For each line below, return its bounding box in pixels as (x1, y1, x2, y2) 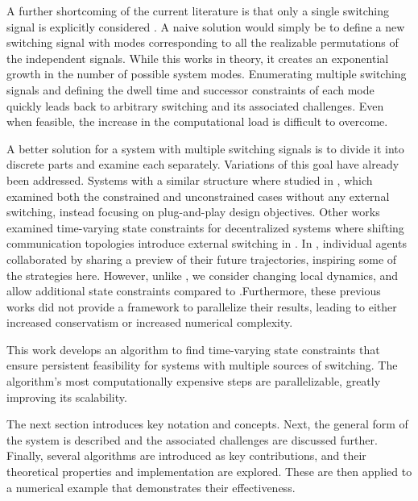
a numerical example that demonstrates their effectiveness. (6, 478, 296, 495)
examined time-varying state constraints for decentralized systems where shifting (6, 219, 404, 236)
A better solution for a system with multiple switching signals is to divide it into (6, 140, 404, 157)
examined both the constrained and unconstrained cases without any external (6, 187, 390, 204)
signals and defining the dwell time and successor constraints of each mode (6, 81, 375, 98)
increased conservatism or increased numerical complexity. (6, 314, 293, 331)
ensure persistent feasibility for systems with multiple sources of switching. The (6, 357, 398, 374)
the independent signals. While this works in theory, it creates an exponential (6, 49, 389, 66)
